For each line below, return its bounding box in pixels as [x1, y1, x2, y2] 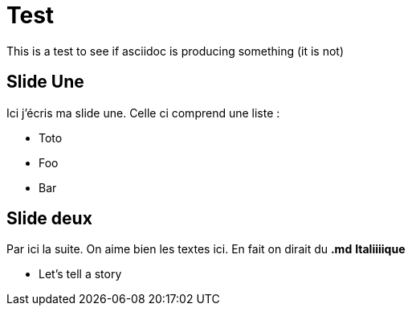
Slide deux [6, 208, 92, 229]
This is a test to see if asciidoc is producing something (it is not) [6, 43, 345, 58]
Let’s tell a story [39, 267, 122, 281]
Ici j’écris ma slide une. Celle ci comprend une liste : [6, 105, 280, 120]
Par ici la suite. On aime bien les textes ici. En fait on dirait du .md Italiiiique [6, 242, 406, 257]
